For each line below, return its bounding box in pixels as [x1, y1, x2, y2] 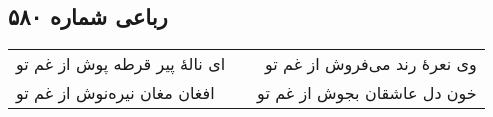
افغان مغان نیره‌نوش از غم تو [16, 81, 215, 105]
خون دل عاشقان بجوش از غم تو [257, 81, 477, 105]
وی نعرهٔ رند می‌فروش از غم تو [265, 52, 477, 76]
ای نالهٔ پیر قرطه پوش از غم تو [16, 52, 226, 76]
